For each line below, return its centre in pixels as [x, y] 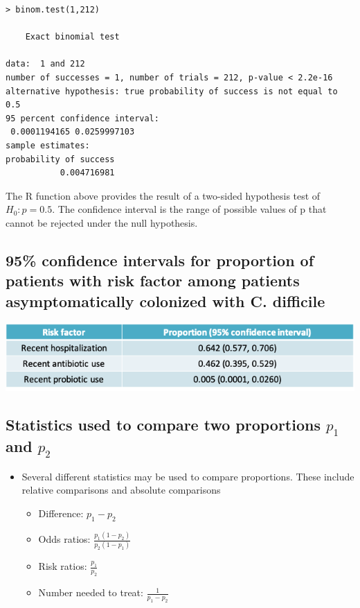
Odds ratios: [64, 539]
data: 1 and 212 [45, 64]
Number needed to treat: [91, 592]
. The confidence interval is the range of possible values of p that [189, 209]
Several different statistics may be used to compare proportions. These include [188, 476]
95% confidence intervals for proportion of [160, 260]
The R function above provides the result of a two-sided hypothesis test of [163, 195]
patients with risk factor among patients [153, 280]
